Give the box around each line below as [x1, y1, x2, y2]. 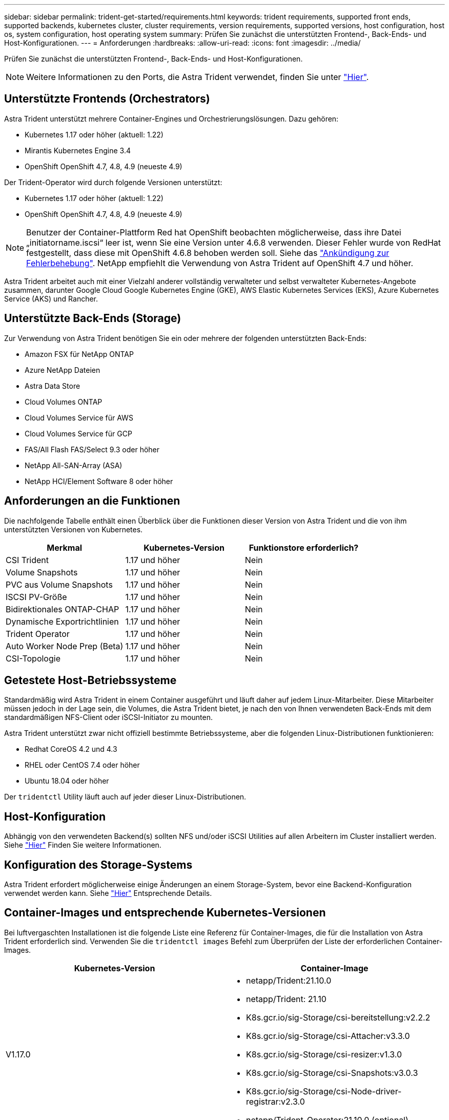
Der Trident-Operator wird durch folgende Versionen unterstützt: [4, 177, 222, 187]
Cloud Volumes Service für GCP [25, 429, 132, 438]
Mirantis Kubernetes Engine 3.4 [25, 146, 131, 155]
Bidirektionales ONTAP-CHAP [6, 604, 119, 614]
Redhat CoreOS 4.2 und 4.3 [25, 745, 117, 754]
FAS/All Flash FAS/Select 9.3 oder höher [25, 445, 160, 454]
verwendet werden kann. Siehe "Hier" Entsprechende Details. [4, 889, 212, 898]
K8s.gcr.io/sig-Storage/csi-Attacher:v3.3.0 [246, 1030, 410, 1041]
